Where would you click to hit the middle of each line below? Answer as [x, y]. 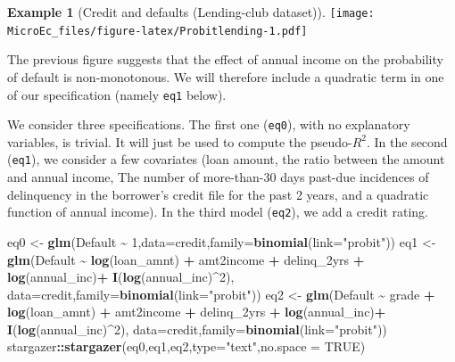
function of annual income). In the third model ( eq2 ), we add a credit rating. [218, 212]
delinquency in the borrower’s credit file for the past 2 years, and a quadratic [218, 194]
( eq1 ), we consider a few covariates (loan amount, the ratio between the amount [226, 159]
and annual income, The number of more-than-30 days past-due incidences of [218, 177]
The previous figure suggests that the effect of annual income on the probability [225, 59]
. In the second [407, 141]
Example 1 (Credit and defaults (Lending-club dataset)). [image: [191, 12]
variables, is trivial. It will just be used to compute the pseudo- [180, 141]
